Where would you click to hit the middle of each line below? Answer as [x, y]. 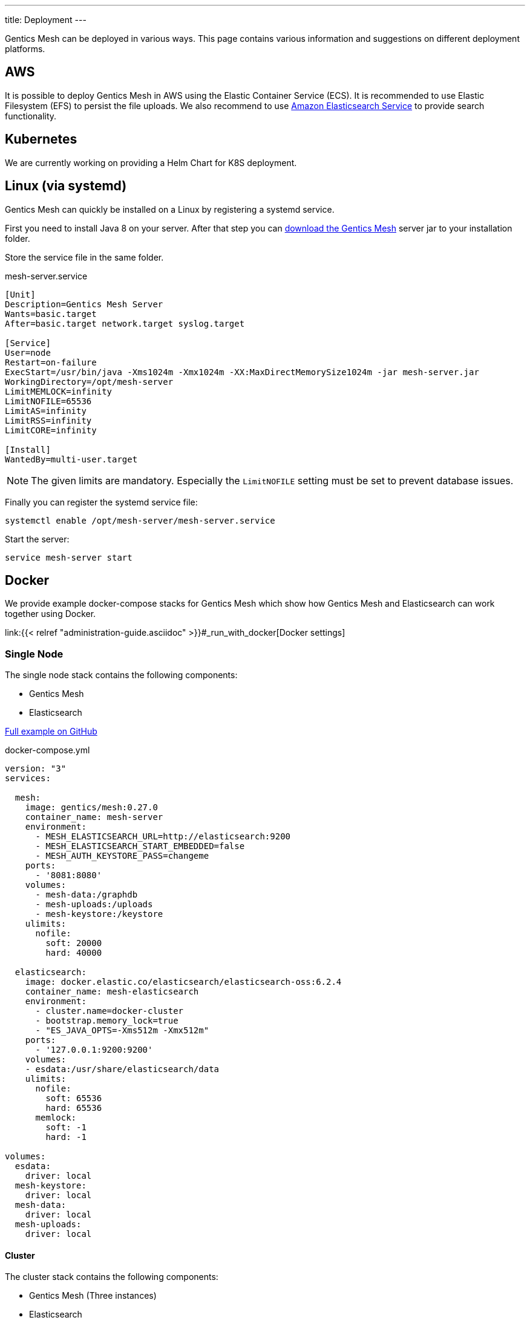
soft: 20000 [74, 943]
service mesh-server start [69, 557]
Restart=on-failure [51, 362]
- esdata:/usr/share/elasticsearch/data [122, 1069]
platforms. [25, 49]
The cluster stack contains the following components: [112, 1277]
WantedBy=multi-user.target [71, 459]
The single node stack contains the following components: [121, 675]
